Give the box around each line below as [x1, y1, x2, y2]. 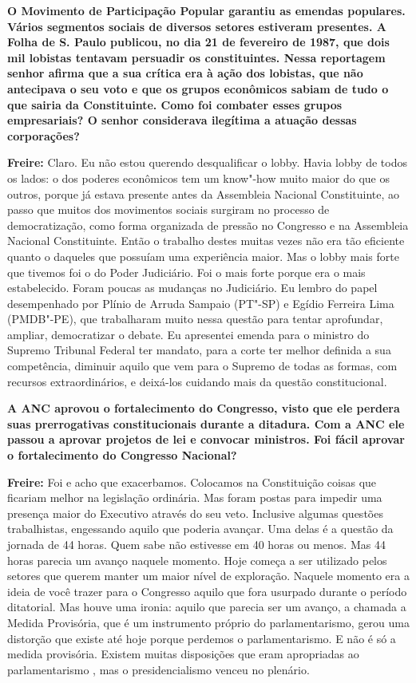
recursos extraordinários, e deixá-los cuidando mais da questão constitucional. [7, 373, 387, 389]
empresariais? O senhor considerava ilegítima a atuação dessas [7, 112, 357, 128]
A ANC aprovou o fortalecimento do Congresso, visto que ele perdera [7, 400, 400, 417]
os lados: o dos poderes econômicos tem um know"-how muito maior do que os [7, 169, 390, 186]
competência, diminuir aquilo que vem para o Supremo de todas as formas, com [7, 357, 398, 374]
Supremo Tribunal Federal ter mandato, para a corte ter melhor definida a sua [7, 341, 391, 358]
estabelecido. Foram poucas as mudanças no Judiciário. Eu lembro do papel [7, 279, 378, 296]
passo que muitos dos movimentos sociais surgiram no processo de [7, 201, 330, 218]
